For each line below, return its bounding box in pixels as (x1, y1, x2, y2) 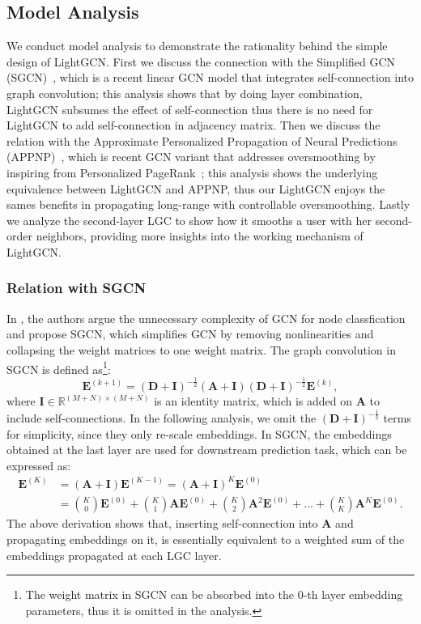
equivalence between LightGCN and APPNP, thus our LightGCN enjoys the (6, 180, 385, 197)
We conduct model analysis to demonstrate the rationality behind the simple (6, 37, 388, 54)
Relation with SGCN (6, 278, 147, 298)
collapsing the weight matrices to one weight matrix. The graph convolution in (6, 341, 396, 358)
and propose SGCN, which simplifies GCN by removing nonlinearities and (6, 325, 374, 342)
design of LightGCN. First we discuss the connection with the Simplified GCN (6, 53, 396, 70)
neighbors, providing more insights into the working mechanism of (36, 227, 364, 244)
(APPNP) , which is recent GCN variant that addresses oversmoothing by (6, 148, 376, 165)
